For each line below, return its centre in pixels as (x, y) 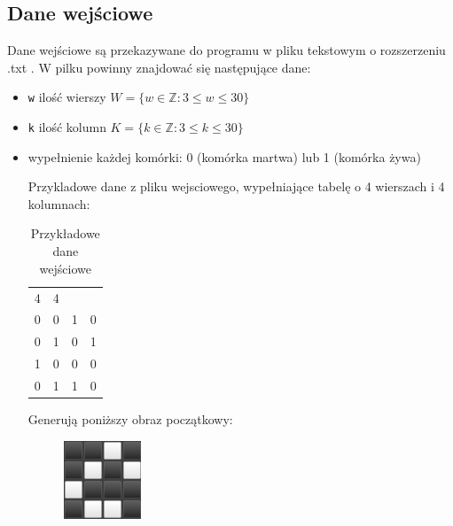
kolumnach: (59, 203)
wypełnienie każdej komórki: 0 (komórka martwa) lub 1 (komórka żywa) (224, 156)
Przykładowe (65, 233)
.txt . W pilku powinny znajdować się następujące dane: (159, 67)
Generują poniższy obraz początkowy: (130, 418)
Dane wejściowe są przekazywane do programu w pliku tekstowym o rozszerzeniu (226, 50)
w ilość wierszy (67, 97)
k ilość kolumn (67, 127)
